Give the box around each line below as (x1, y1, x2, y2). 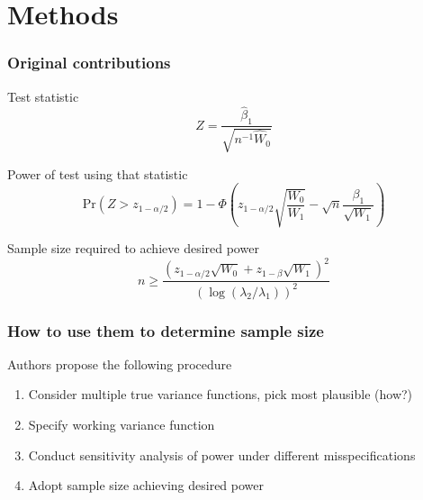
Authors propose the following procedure (7, 354, 232, 373)
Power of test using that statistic (7, 164, 188, 183)
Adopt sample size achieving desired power (28, 476, 265, 495)
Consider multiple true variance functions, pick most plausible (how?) (28, 385, 413, 404)
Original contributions (7, 51, 171, 74)
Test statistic (7, 86, 79, 105)
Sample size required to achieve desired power (7, 239, 259, 258)
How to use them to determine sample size (7, 319, 324, 341)
